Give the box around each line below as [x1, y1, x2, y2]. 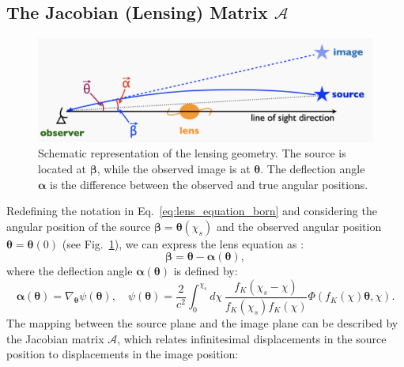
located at [38, 161, 87, 177]
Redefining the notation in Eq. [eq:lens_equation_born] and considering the [6, 202, 377, 219]
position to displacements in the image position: [6, 346, 239, 362]
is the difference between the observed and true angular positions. [50, 176, 368, 192]
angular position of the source [6, 218, 151, 234]
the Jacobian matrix [6, 330, 104, 346]
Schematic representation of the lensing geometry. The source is [38, 145, 346, 161]
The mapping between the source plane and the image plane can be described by [6, 314, 398, 331]
